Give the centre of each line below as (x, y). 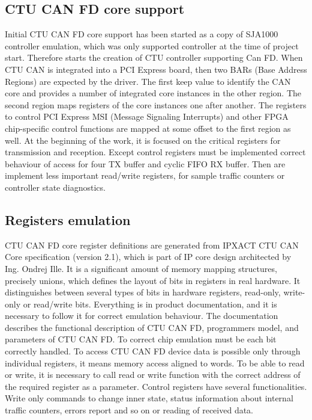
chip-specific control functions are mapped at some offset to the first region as (148, 128)
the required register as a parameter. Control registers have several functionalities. (156, 386)
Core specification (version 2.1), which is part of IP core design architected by (148, 257)
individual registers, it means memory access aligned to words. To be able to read (155, 363)
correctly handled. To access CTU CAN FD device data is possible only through (153, 351)
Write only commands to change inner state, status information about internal (149, 398)
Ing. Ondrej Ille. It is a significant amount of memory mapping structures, (141, 268)
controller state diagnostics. (55, 187)
